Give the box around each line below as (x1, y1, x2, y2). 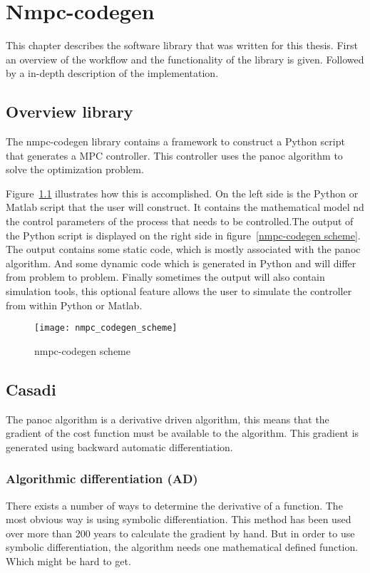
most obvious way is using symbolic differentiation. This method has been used (6, 512, 351, 527)
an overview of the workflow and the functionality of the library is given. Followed (6, 51, 364, 66)
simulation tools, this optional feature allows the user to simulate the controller (6, 284, 352, 299)
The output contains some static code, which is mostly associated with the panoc (6, 242, 361, 257)
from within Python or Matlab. (6, 297, 143, 312)
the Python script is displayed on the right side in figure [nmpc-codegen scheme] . (6, 227, 361, 242)
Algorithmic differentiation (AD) (6, 470, 198, 487)
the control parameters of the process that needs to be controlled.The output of (6, 214, 354, 229)
